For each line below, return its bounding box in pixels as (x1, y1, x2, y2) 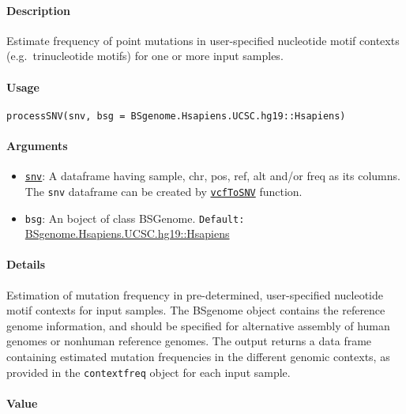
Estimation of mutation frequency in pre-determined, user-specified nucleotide (6, 286, 383, 303)
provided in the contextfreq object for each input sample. (6, 363, 291, 380)
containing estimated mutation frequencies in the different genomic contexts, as (6, 348, 390, 364)
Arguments (6, 137, 68, 154)
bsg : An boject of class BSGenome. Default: (24, 209, 245, 226)
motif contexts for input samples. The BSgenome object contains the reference (6, 302, 385, 318)
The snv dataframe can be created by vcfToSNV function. (24, 183, 303, 199)
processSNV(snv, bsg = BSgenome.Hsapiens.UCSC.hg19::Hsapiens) (6, 110, 346, 122)
